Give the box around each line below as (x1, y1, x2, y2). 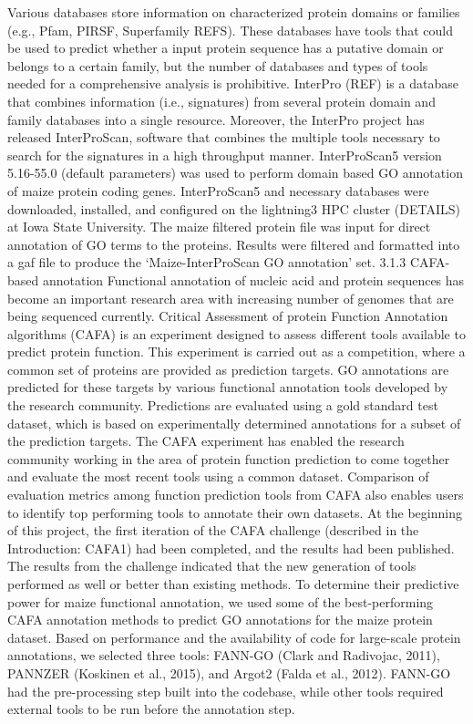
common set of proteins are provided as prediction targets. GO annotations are (7, 359, 449, 378)
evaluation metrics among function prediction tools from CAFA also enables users (7, 485, 464, 504)
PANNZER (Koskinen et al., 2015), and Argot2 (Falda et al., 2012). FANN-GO (7, 663, 451, 682)
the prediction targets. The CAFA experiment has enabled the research (7, 431, 405, 450)
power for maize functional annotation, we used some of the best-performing (7, 592, 434, 611)
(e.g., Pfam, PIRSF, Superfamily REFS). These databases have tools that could (7, 20, 454, 39)
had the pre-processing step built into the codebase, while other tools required (7, 681, 444, 700)
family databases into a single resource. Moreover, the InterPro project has (7, 109, 425, 129)
